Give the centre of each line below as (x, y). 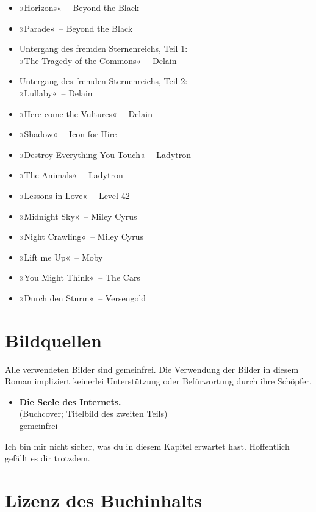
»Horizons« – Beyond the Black (79, 7)
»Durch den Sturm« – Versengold (83, 297)
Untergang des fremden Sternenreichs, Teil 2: (103, 81)
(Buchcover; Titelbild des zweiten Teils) (93, 413)
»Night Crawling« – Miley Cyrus (81, 236)
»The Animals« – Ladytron (71, 175)
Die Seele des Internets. (70, 401)
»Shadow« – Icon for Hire (68, 134)
